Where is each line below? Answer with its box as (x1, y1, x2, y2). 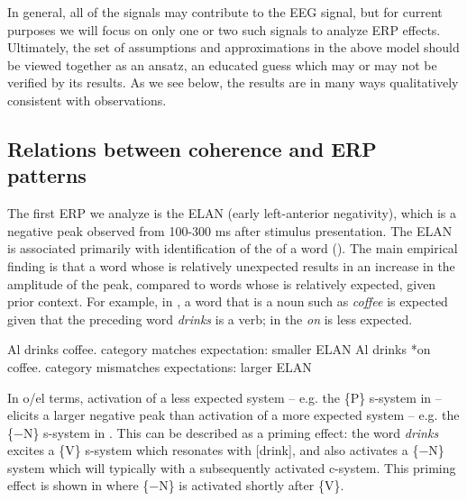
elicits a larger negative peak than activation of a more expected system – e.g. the (7, 405, 460, 424)
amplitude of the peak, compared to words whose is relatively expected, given (7, 274, 436, 293)
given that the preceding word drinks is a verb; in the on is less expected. (7, 309, 413, 328)
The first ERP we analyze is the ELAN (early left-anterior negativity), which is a (7, 204, 456, 223)
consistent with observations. (7, 90, 167, 109)
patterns (7, 161, 87, 189)
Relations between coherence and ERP (7, 134, 377, 162)
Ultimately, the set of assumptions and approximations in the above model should (7, 38, 460, 57)
